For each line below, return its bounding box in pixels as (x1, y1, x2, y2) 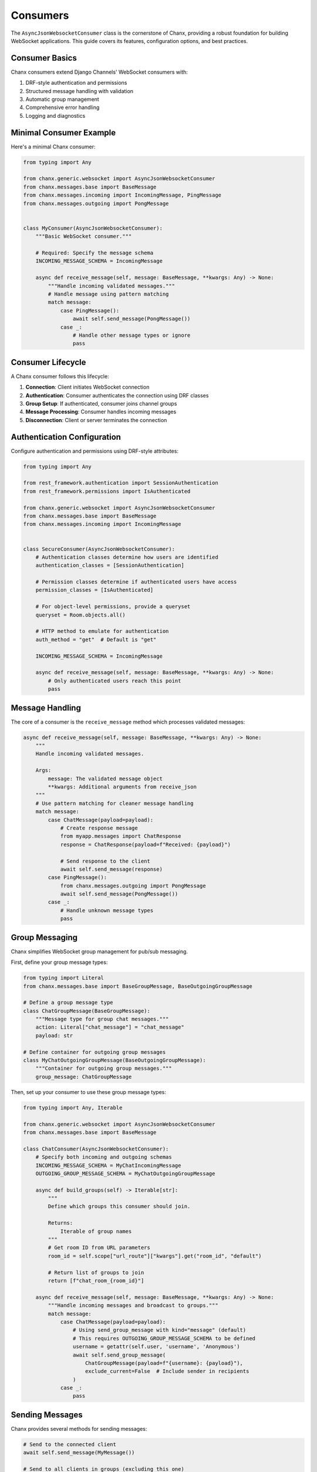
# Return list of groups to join (48, 1269, 144, 1276)
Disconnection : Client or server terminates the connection (25, 416, 167, 423)
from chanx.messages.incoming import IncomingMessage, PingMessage (23, 192, 222, 198)
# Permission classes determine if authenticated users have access (35, 579, 237, 585)
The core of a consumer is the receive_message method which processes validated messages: (11, 718, 245, 725)
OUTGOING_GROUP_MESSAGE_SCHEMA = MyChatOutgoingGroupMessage (35, 1170, 215, 1177)
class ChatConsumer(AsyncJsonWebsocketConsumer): (23, 1145, 169, 1152)
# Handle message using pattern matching (48, 290, 169, 297)
